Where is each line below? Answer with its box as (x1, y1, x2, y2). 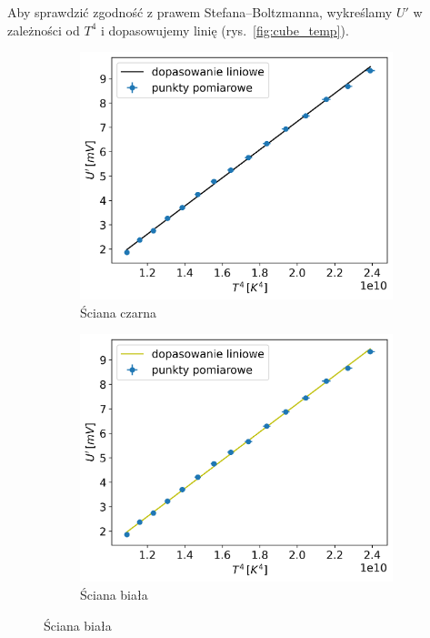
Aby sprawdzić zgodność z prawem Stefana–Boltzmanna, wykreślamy (7, 3, 393, 21)
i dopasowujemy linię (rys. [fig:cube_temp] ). (100, 20, 349, 39)
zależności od (7, 20, 80, 39)
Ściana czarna (80, 302, 157, 321)
